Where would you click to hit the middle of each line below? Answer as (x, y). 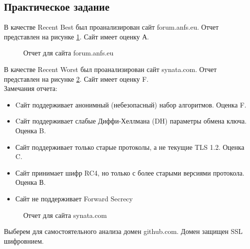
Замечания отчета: (31, 88)
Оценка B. (31, 130)
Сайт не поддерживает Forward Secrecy (74, 198)
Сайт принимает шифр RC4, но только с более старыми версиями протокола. (130, 172)
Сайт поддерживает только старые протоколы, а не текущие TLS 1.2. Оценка (130, 147)
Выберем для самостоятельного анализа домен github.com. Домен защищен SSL (123, 231)
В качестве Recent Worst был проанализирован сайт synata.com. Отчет (110, 69)
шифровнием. (24, 240)
